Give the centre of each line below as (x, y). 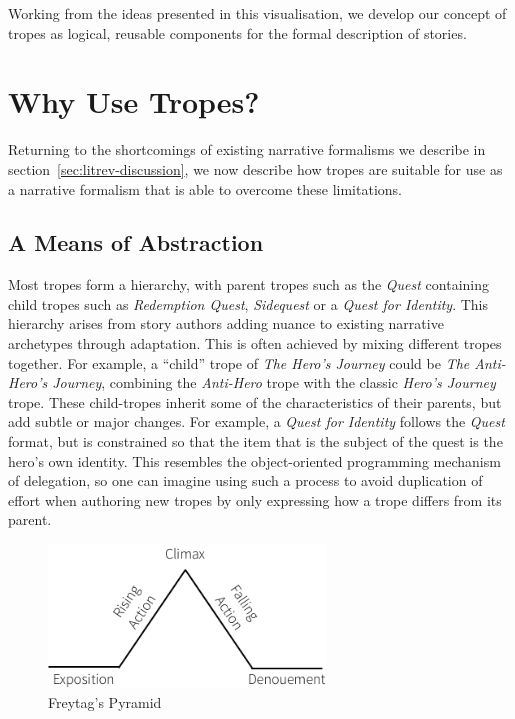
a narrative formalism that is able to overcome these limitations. (205, 188)
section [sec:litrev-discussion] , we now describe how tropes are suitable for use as (255, 168)
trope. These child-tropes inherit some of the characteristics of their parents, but (255, 401)
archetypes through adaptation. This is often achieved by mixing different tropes (255, 343)
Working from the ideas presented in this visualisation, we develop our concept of (257, 13)
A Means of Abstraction (136, 242)
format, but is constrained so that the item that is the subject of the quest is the (255, 441)
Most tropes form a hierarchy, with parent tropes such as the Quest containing (248, 284)
